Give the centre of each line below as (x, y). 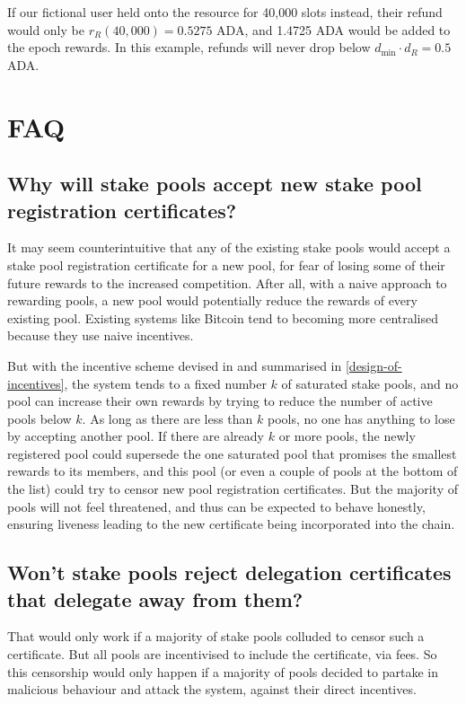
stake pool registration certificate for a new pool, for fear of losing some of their (226, 264)
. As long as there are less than (167, 418)
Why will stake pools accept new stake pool (215, 184)
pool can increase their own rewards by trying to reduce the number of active (220, 401)
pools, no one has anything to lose (361, 418)
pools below (40, 418)
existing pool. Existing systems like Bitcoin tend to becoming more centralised (223, 317)
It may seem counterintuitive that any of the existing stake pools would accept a (229, 247)
